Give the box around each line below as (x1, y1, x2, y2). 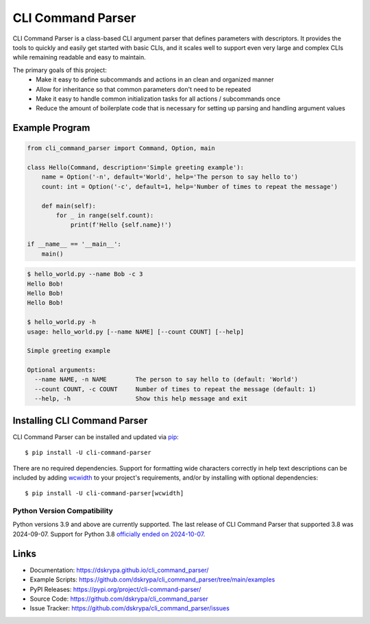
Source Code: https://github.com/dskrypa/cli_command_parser (29, 595, 208, 603)
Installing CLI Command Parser (12, 414, 148, 426)
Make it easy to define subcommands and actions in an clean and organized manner (36, 75, 274, 84)
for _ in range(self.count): (56, 212, 154, 219)
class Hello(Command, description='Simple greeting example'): (27, 164, 245, 171)
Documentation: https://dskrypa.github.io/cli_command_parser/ (29, 566, 209, 574)
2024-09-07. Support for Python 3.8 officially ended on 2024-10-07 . (12, 529, 206, 538)
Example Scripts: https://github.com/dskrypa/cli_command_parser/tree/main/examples (29, 575, 275, 584)
